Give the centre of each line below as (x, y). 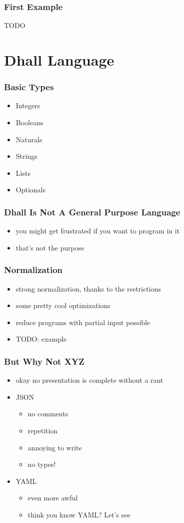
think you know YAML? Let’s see (79, 514)
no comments (48, 414)
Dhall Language (59, 60)
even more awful (53, 498)
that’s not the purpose (50, 247)
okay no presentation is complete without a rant (89, 380)
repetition (43, 430)
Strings (26, 156)
